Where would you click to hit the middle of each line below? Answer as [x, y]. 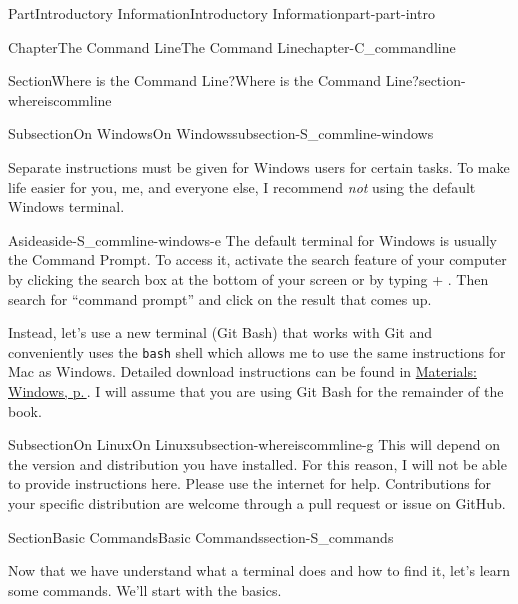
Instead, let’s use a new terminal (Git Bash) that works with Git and [220, 332]
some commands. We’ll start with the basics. [145, 589]
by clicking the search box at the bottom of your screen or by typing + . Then [248, 278]
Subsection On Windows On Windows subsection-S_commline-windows [221, 133]
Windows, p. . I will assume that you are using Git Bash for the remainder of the [256, 390]
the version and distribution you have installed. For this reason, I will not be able [257, 463]
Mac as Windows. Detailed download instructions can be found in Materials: [242, 371]
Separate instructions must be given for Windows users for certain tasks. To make [259, 166]
